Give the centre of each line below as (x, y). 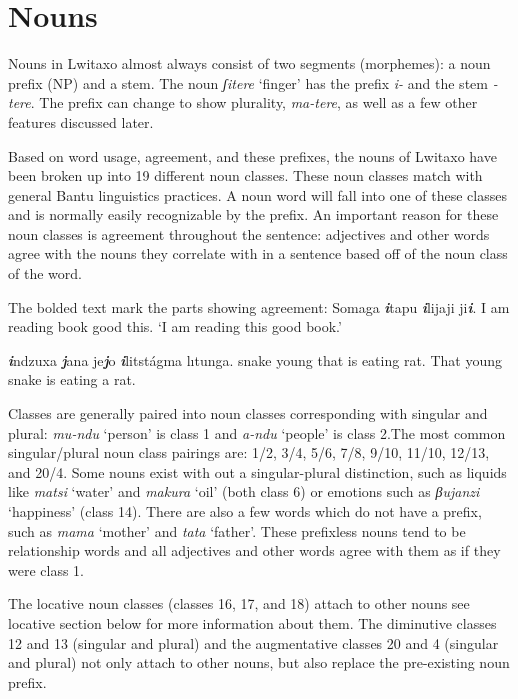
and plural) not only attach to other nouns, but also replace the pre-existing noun (259, 662)
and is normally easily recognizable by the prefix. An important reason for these (253, 214)
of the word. (45, 273)
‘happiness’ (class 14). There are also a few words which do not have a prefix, (245, 511)
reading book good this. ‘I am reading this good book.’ (175, 326)
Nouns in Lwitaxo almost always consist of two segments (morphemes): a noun (249, 63)
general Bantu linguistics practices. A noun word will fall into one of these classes (257, 194)
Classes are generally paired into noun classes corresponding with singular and (248, 413)
